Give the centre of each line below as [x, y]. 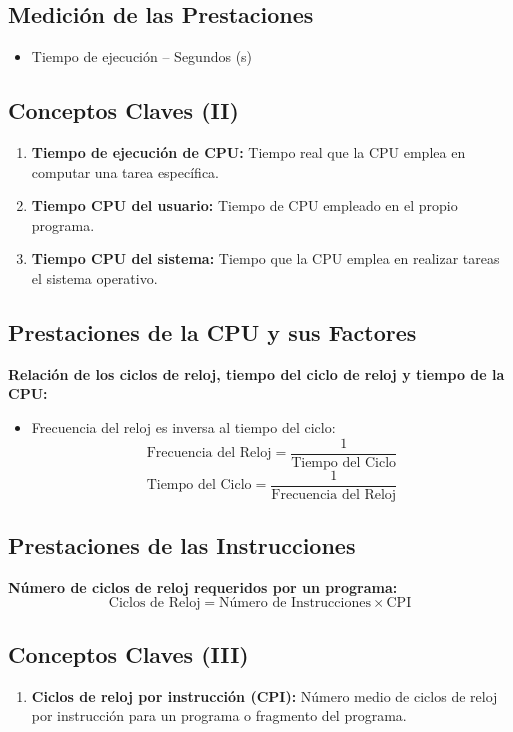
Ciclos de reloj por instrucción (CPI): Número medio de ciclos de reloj [264, 695]
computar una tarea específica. [125, 171]
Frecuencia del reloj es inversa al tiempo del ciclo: [183, 426]
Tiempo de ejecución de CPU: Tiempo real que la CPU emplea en [248, 152]
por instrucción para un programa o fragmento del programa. [219, 715]
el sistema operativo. [94, 277]
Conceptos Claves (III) [128, 653]
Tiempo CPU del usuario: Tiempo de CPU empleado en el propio [244, 205]
